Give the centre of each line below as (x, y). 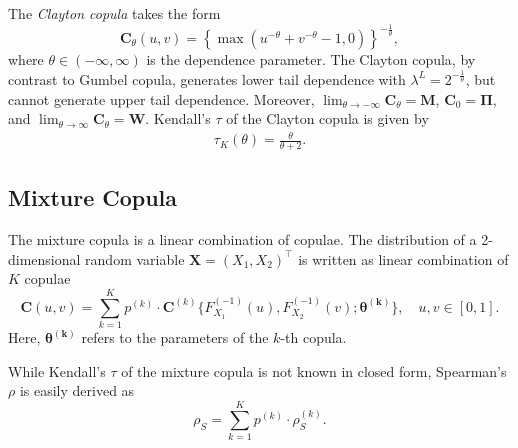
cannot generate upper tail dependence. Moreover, (161, 98)
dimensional (44, 258)
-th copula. (313, 337)
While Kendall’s (57, 370)
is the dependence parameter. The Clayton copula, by (311, 58)
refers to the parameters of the (175, 337)
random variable (135, 258)
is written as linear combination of (403, 258)
